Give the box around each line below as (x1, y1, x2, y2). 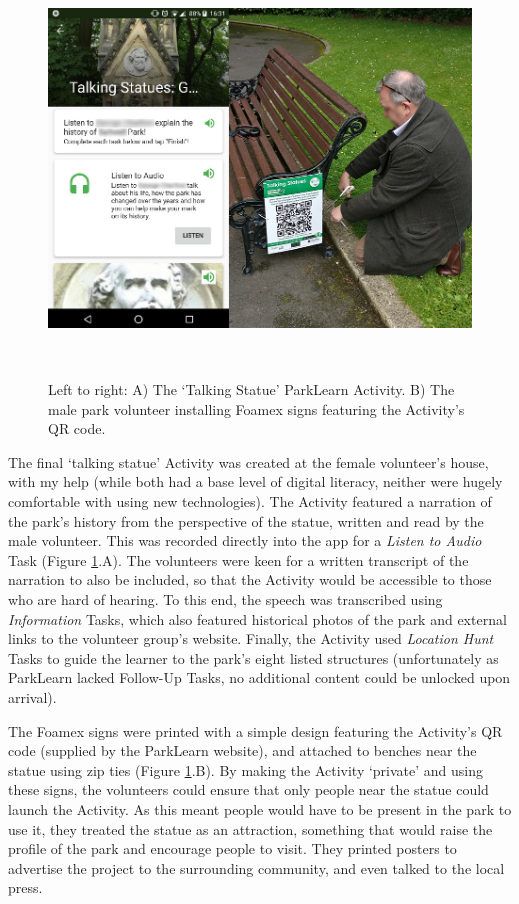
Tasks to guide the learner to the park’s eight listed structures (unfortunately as (8, 647, 499, 668)
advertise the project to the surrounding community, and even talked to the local (8, 857, 505, 878)
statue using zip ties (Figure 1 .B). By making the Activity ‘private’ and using (8, 759, 484, 780)
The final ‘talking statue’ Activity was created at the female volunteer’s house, (8, 451, 489, 472)
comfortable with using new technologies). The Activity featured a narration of (8, 491, 492, 512)
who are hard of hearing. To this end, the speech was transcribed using (8, 589, 443, 609)
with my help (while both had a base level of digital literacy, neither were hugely (8, 471, 503, 492)
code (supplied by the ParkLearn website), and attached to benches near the (8, 740, 477, 761)
